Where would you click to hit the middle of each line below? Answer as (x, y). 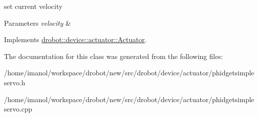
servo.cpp (18, 109)
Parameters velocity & (38, 23)
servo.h (15, 82)
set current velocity (33, 6)
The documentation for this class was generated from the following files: (114, 56)
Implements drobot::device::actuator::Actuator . (76, 39)
